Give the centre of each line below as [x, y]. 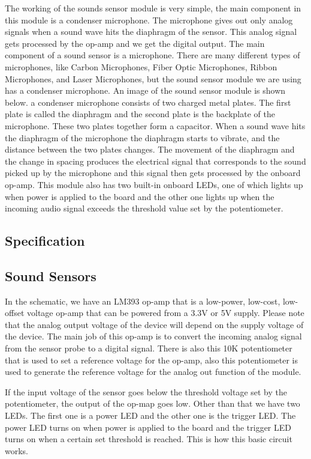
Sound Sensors [51, 275]
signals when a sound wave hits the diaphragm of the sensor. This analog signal [151, 32]
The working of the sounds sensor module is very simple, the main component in [153, 8]
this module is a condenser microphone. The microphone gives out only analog [149, 20]
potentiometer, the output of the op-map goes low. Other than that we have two [153, 403]
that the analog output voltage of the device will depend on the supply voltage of [154, 324]
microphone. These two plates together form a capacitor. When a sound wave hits [155, 125]
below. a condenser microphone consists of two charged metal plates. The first [148, 102]
